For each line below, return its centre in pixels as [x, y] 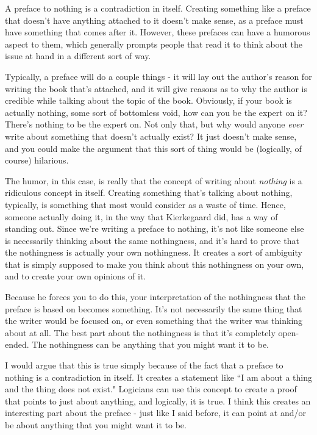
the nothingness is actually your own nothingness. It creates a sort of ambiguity [154, 252]
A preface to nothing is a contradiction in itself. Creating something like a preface [158, 8]
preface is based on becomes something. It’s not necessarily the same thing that [154, 308]
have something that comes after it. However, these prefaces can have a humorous [158, 32]
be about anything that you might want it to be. [96, 425]
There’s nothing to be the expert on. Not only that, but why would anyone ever [154, 124]
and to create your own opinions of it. [76, 276]
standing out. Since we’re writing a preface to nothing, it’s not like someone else [155, 228]
